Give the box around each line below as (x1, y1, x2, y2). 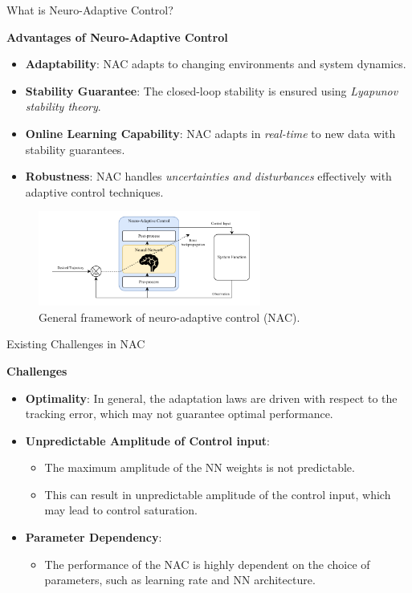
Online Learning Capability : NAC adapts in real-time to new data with (25, 124, 396, 141)
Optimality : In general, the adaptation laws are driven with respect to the (25, 389, 398, 406)
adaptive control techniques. (25, 183, 164, 200)
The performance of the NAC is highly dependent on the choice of (44, 555, 370, 572)
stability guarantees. (25, 140, 125, 157)
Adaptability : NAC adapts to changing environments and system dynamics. (25, 55, 406, 72)
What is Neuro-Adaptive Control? (6, 2, 173, 18)
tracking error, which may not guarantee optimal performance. (25, 405, 333, 422)
